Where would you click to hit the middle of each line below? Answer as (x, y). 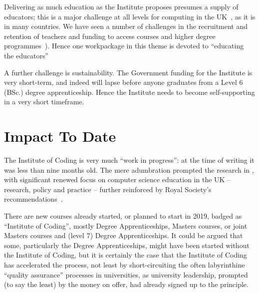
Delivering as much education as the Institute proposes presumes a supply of (121, 6)
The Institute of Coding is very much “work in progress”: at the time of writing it (129, 160)
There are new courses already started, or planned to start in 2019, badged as (123, 216)
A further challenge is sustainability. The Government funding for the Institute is (128, 72)
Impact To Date (60, 136)
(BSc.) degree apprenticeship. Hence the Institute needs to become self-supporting (129, 92)
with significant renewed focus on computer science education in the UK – (118, 179)
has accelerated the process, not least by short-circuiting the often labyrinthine (125, 265)
